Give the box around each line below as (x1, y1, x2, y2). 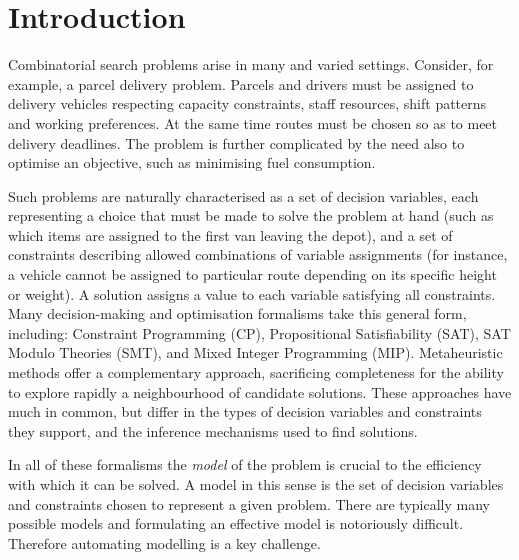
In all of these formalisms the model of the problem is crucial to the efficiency (8, 454, 482, 475)
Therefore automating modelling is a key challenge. (8, 532, 321, 553)
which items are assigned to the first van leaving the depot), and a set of (8, 224, 453, 245)
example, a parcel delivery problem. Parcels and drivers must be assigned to (8, 73, 474, 94)
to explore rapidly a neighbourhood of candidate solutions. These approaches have (8, 381, 512, 402)
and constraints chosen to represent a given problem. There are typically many (8, 493, 490, 514)
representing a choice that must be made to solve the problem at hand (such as (8, 205, 494, 226)
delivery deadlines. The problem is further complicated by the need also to (8, 132, 465, 153)
